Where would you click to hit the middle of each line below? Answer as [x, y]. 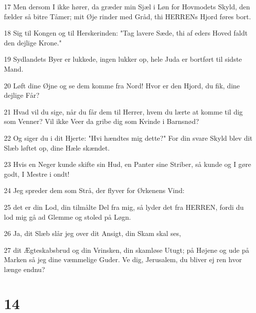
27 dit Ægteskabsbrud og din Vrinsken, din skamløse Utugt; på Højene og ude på [127, 250]
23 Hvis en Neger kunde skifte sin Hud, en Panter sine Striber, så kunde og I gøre [128, 164]
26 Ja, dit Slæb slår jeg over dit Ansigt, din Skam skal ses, [92, 233]
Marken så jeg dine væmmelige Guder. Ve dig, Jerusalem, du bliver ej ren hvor [123, 259]
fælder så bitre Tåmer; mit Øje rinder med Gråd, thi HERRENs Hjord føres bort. [128, 16]
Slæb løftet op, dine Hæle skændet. [57, 147]
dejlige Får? [22, 95]
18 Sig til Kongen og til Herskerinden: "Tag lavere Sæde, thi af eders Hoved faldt [126, 33]
